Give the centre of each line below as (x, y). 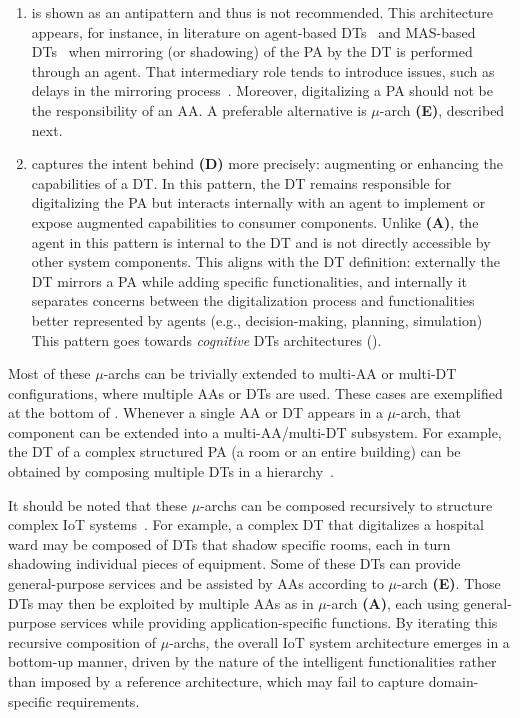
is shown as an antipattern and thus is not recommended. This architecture (262, 12)
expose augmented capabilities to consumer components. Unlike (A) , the (255, 221)
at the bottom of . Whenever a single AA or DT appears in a (195, 412)
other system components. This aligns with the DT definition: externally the (265, 261)
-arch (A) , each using (392, 602)
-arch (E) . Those (449, 583)
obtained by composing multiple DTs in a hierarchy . (171, 471)
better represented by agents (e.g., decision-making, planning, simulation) (257, 319)
